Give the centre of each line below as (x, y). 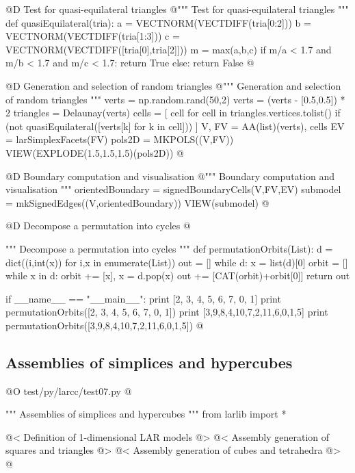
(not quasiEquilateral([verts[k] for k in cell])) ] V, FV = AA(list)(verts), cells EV (175, 126)
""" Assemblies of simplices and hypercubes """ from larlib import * (146, 414)
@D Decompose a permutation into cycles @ (98, 226)
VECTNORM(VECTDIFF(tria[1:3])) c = (93, 36)
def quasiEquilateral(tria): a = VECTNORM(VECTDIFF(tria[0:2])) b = (158, 22)
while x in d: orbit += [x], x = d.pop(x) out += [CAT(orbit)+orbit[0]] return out (178, 276)
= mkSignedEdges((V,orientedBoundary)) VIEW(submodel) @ (137, 202)
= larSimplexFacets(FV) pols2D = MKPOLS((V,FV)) (120, 139)
